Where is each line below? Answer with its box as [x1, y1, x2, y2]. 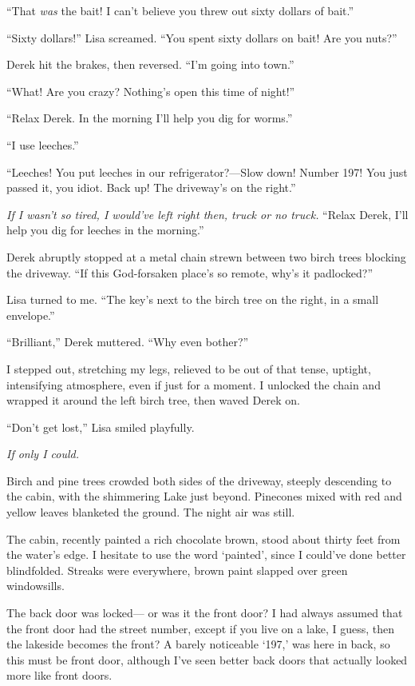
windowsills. [6, 577, 65, 594]
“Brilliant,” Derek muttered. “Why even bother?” [6, 333, 249, 350]
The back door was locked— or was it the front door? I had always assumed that [6, 604, 403, 621]
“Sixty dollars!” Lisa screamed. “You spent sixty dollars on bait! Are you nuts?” [6, 29, 397, 46]
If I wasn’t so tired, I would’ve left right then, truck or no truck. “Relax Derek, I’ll [6, 205, 409, 222]
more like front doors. [6, 667, 113, 684]
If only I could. [6, 445, 79, 462]
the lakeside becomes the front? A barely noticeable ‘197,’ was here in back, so [6, 636, 390, 652]
